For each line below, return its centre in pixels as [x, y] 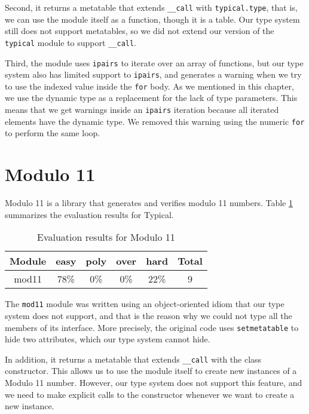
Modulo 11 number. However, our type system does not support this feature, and [154, 383]
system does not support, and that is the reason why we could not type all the [149, 315]
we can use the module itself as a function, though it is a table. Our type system [152, 19]
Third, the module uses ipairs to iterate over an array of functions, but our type [154, 62]
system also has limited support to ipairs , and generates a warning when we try [153, 74]
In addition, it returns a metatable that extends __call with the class [133, 359]
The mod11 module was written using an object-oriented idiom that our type [145, 304]
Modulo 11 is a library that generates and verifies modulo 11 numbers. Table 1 [149, 203]
